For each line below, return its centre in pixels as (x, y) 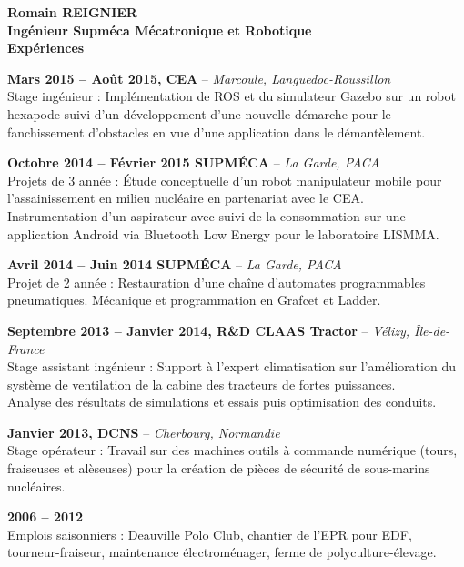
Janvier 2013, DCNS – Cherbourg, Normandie (144, 432)
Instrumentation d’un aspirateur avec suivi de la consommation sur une (207, 215)
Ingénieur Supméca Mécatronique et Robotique (160, 30)
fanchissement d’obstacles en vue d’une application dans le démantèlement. (217, 132)
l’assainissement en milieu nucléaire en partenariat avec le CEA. (186, 198)
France (26, 348)
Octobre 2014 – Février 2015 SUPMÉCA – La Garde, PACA (194, 162)
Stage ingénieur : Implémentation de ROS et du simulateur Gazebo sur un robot (232, 96)
